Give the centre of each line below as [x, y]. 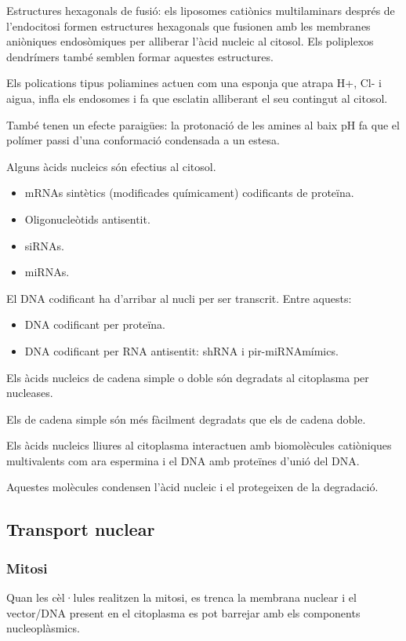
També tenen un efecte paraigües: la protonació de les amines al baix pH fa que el [203, 124]
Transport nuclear [81, 529]
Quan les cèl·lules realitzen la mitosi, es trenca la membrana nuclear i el [181, 597]
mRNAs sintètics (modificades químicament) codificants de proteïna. [189, 193]
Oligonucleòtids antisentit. [87, 219]
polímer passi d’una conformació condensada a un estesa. [143, 140]
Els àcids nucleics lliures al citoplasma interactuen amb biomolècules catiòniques [199, 445]
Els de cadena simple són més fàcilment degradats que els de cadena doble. [186, 419]
